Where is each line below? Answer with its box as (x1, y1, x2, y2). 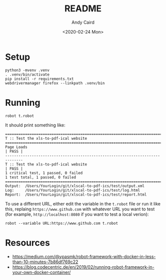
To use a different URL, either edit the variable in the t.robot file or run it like (5, 200, 161, 206)
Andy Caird (71, 19, 95, 25)
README (64, 3, 102, 14)
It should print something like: (5, 122, 66, 128)
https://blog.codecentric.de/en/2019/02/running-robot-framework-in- (12, 264, 155, 270)
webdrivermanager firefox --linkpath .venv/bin (5, 80, 105, 85)
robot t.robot (5, 113, 35, 119)
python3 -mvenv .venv (5, 68, 50, 73)
